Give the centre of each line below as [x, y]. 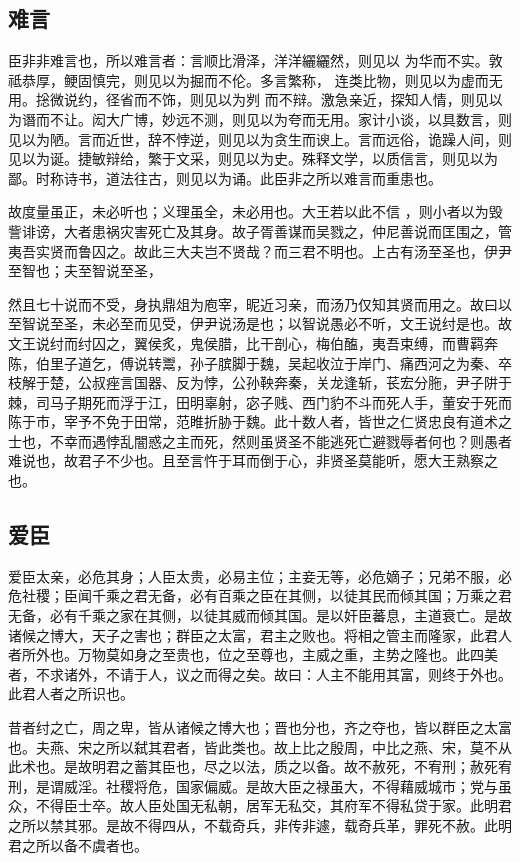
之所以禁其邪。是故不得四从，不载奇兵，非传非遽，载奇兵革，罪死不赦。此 [253, 825]
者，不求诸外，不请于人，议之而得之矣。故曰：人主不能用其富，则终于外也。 [260, 673]
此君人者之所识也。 [71, 693]
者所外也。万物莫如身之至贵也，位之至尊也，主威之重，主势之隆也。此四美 [253, 654]
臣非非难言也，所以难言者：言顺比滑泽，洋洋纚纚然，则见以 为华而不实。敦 [255, 60]
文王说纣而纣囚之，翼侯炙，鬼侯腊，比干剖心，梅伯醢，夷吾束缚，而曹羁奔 [253, 342]
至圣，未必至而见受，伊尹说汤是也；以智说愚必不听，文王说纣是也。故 [280, 323]
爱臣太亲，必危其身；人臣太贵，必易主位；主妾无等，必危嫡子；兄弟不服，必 [260, 575]
